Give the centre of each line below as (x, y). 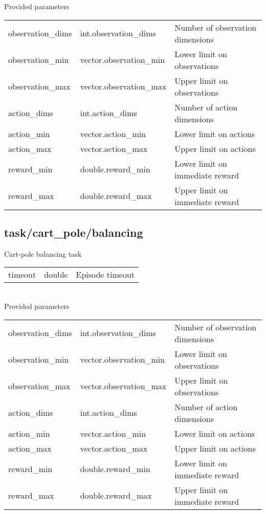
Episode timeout (105, 275)
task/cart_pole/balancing (74, 232)
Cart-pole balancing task (43, 253)
